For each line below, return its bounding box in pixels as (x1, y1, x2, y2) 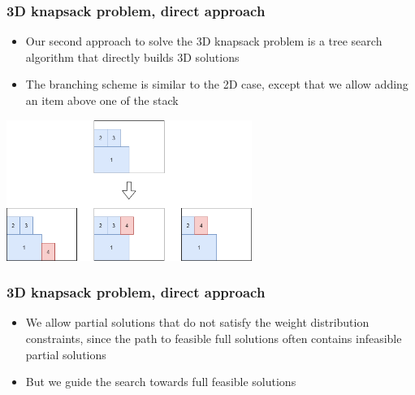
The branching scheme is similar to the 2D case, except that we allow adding (25, 76, 409, 93)
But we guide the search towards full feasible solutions (25, 373, 296, 390)
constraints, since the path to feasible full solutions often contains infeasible (25, 330, 402, 347)
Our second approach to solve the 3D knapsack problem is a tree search (25, 33, 383, 50)
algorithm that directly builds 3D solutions (25, 48, 240, 65)
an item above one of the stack (25, 92, 179, 108)
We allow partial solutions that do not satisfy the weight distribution (25, 314, 370, 331)
